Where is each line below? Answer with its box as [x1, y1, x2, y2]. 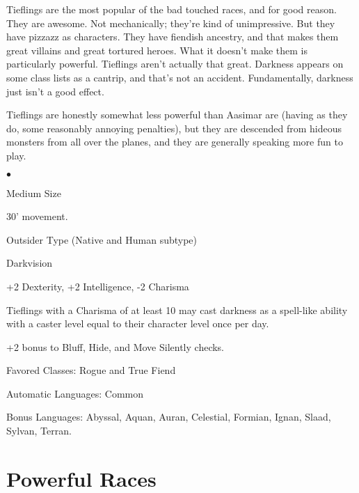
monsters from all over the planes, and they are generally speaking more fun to [6, 134, 343, 149]
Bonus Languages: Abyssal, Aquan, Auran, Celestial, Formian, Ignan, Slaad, [6, 409, 331, 424]
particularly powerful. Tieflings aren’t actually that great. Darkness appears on [6, 56, 344, 71]
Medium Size [6, 185, 61, 200]
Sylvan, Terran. [6, 423, 72, 438]
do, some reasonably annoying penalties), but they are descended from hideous [6, 120, 342, 135]
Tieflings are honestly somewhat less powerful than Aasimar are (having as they [6, 107, 348, 122]
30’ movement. [6, 209, 68, 224]
